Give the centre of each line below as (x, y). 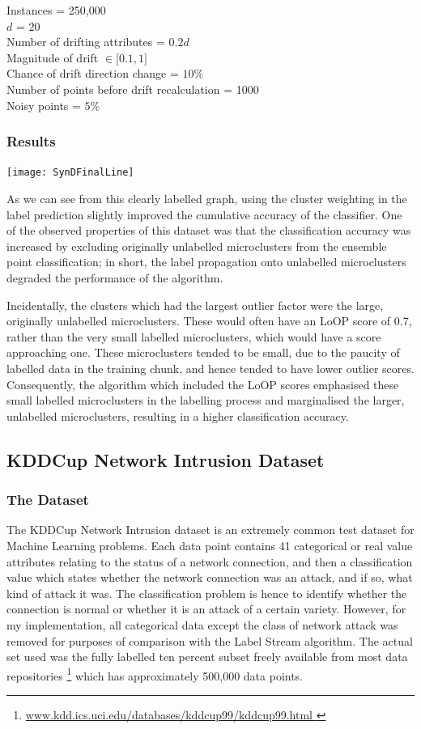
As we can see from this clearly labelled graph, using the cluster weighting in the (207, 199)
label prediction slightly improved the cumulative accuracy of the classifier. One (204, 214)
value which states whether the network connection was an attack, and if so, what (210, 577)
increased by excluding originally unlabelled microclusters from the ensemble (197, 246)
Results (31, 141)
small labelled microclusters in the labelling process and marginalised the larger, (206, 400)
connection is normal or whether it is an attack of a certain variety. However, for (206, 609)
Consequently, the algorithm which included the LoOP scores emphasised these (203, 384)
